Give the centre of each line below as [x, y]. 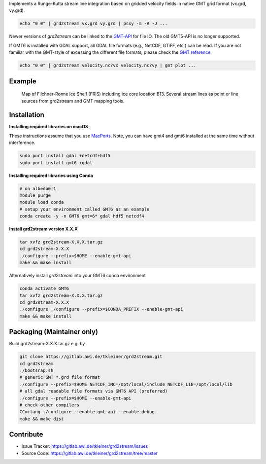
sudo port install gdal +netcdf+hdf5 [65, 156]
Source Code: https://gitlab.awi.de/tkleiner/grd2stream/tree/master [89, 453]
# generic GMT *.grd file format [60, 377]
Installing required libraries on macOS [49, 127]
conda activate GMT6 [44, 289]
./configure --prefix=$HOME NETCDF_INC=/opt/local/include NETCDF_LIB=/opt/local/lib [126, 384]
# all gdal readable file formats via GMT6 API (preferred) [94, 391]
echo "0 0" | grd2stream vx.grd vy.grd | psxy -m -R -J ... [94, 24]
